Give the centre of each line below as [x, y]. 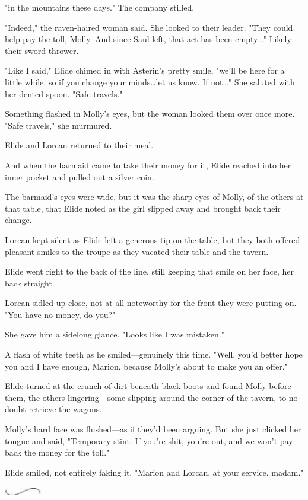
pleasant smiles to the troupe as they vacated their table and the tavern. [137, 251]
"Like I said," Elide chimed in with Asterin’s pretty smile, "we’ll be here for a [145, 70]
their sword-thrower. [42, 50]
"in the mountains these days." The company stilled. [100, 7]
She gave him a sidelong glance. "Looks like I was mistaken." [115, 334]
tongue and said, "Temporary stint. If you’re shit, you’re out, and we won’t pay [149, 440]
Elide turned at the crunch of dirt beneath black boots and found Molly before [148, 386]
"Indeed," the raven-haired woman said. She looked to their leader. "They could [149, 27]
